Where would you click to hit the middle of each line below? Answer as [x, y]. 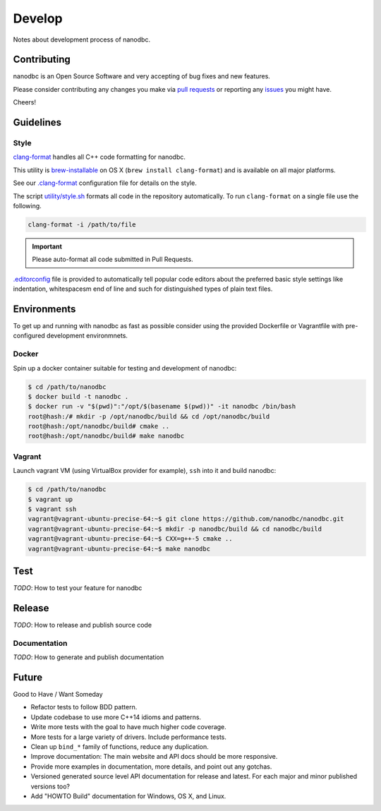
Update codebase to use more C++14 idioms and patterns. [116, 717]
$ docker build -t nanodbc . [78, 396]
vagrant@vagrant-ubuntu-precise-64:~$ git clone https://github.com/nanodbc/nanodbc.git [186, 519]
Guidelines [37, 122]
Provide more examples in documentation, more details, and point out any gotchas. [151, 767]
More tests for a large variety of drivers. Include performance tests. [129, 737]
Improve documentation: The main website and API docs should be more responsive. [154, 757]
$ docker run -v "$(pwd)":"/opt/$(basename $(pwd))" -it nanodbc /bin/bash [162, 407]
